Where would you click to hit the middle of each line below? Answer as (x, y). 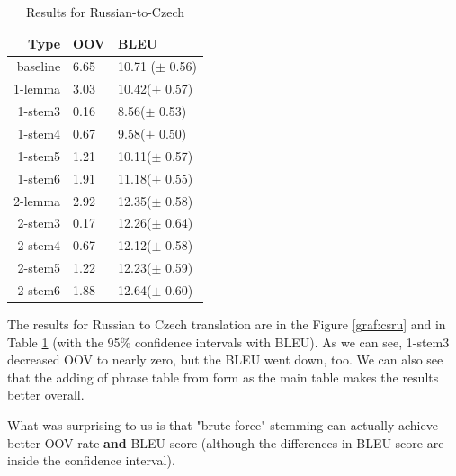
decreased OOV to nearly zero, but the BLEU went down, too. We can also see (225, 359)
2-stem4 (39, 245)
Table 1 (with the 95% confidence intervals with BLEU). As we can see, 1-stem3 (228, 341)
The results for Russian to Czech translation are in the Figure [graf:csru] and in (227, 323)
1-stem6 (39, 178)
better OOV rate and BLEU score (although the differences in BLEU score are (226, 442)
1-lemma (37, 89)
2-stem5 (39, 268)
